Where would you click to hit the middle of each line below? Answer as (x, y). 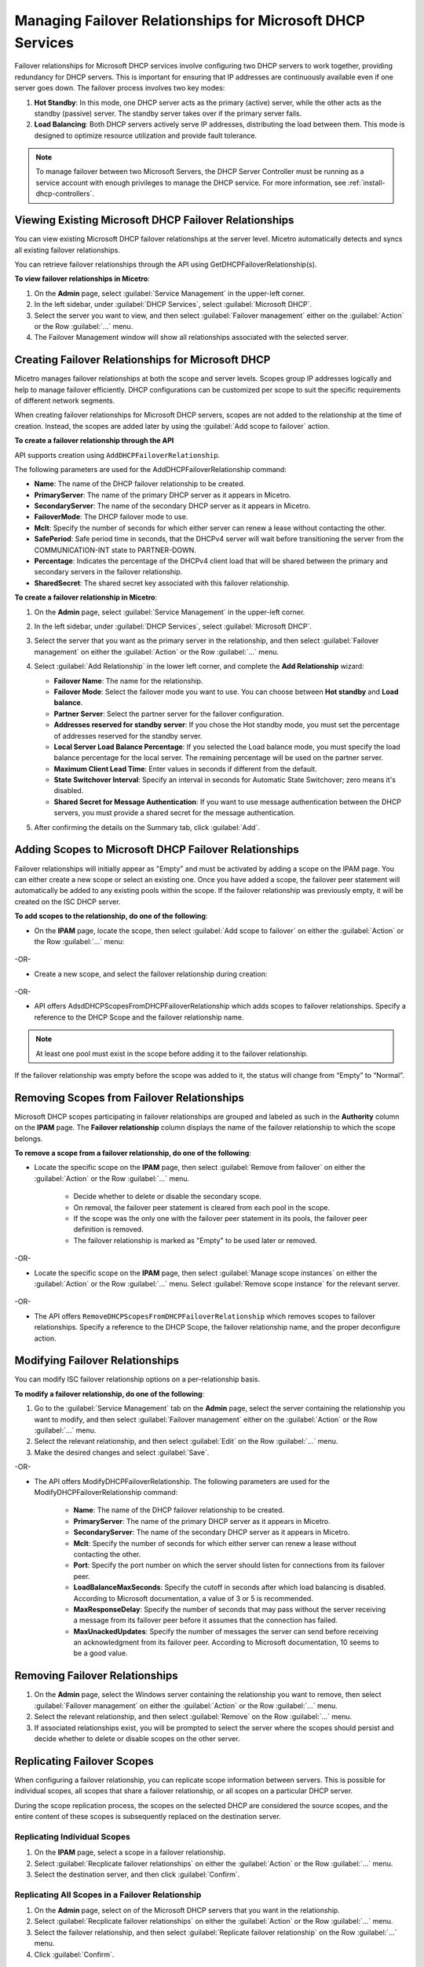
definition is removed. (109, 1229)
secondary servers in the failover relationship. (108, 572)
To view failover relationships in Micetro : (82, 279)
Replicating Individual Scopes (73, 1836)
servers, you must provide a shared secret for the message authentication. (175, 813)
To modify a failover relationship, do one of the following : (110, 1393)
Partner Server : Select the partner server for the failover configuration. (169, 714)
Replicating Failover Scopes (84, 1761)
